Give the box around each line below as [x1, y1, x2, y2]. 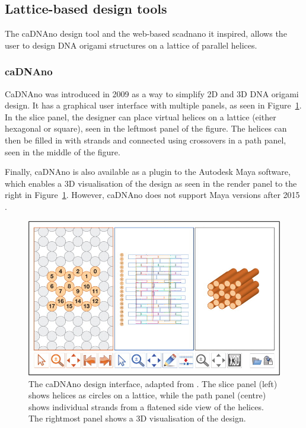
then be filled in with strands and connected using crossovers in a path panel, [5, 133, 286, 146]
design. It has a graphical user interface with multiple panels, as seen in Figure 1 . [5, 99, 302, 111]
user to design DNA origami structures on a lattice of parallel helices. [5, 39, 257, 51]
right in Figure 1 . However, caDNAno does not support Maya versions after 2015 [5, 189, 300, 201]
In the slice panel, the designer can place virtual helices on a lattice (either [5, 110, 276, 123]
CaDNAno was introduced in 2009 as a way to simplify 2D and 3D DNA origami [5, 87, 299, 100]
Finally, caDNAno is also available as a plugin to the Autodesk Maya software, [5, 165, 291, 178]
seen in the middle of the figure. [5, 145, 120, 158]
